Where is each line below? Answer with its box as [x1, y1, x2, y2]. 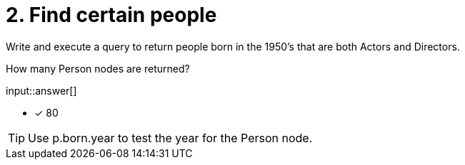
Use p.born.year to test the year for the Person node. [28, 130, 313, 145]
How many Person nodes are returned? [6, 62, 190, 75]
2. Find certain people [6, 3, 217, 27]
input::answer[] [6, 84, 77, 97]
